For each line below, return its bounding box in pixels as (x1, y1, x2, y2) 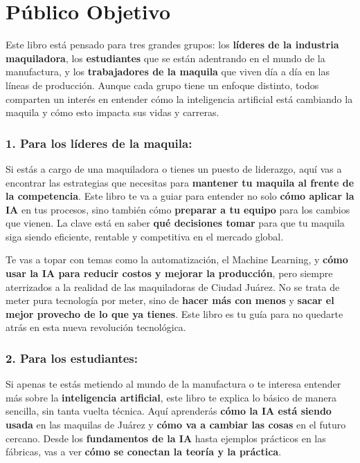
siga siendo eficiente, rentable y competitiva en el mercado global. (6, 229, 284, 243)
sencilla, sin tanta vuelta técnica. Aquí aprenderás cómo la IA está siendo (6, 404, 332, 418)
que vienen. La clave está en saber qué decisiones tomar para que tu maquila (6, 216, 345, 230)
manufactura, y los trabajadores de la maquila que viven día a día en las (6, 64, 330, 79)
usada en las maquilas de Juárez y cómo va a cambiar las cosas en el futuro (6, 417, 346, 432)
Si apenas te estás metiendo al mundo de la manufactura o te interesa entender (6, 377, 341, 391)
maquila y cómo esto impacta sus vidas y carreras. (6, 105, 219, 120)
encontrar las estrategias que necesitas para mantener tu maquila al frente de (6, 175, 354, 189)
